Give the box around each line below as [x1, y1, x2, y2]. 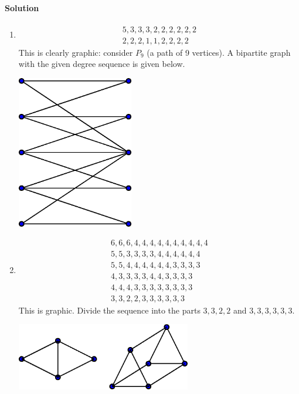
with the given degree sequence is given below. [18, 58, 185, 70]
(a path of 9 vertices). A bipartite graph [147, 46, 291, 58]
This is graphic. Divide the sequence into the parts [18, 304, 201, 316]
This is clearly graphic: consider [18, 46, 133, 58]
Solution [5, 1, 39, 14]
